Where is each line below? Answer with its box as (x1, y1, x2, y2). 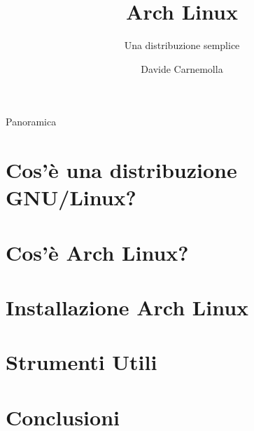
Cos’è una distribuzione (6, 156, 237, 184)
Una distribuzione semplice (124, 38, 240, 53)
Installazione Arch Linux (6, 293, 249, 322)
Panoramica (6, 114, 57, 129)
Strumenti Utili (6, 348, 157, 376)
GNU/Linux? (6, 183, 136, 212)
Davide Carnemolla (141, 61, 223, 76)
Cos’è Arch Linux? (6, 238, 189, 266)
